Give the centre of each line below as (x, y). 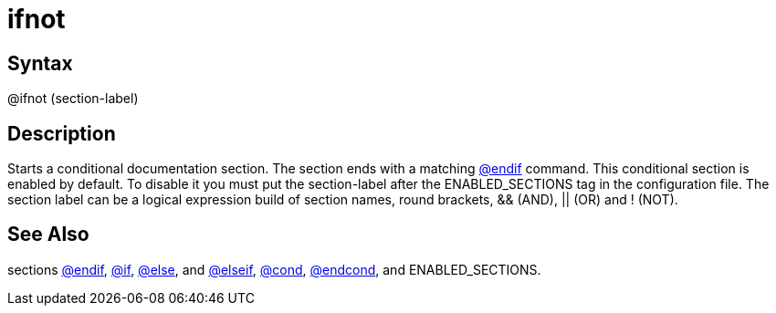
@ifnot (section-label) (73, 99)
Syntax (40, 63)
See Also (48, 235)
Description (62, 133)
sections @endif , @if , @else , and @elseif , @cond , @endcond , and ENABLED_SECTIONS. (274, 269)
